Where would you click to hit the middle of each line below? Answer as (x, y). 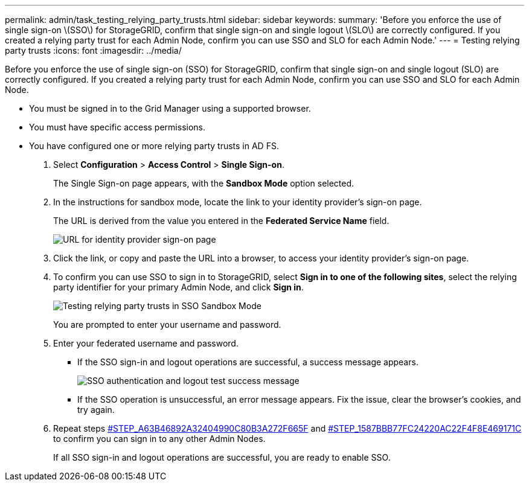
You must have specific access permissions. (117, 127)
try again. (96, 410)
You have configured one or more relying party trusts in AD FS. (154, 146)
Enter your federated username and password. (146, 343)
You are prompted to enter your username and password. (167, 325)
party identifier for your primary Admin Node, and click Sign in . (178, 287)
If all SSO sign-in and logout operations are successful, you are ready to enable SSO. (222, 457)
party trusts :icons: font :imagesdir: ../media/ (93, 50)
